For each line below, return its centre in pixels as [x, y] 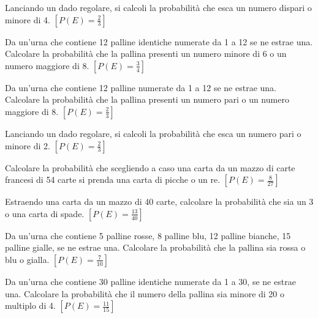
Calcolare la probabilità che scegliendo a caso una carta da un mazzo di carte [150, 167]
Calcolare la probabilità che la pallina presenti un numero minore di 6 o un [146, 54]
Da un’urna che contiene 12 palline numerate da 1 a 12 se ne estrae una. [141, 87]
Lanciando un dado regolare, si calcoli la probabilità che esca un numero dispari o [158, 7]
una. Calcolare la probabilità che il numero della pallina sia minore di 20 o [145, 293]
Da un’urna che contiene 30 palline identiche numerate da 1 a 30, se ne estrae [150, 281]
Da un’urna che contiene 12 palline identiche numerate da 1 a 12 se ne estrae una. [159, 41]
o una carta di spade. [45, 213]
